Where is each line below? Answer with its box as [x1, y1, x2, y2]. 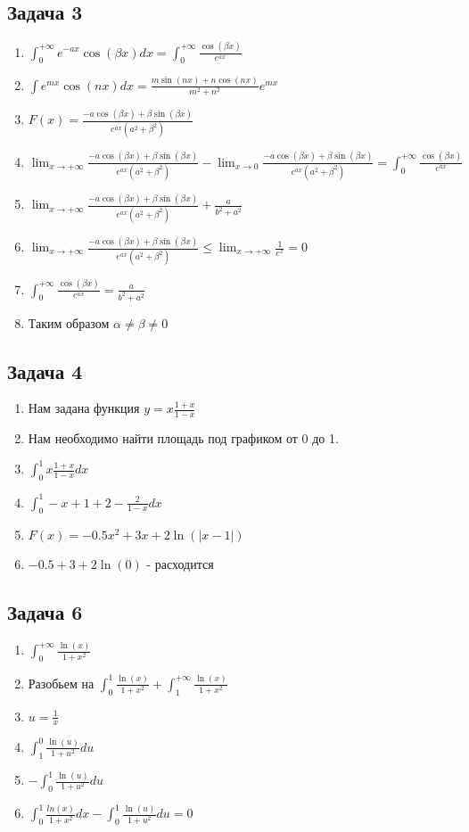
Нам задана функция [28, 399, 140, 417]
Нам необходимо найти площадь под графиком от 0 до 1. [28, 429, 339, 448]
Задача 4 [7, 357, 83, 384]
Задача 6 [7, 598, 83, 626]
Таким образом [28, 313, 110, 332]
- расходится [146, 555, 214, 573]
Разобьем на [28, 673, 95, 692]
